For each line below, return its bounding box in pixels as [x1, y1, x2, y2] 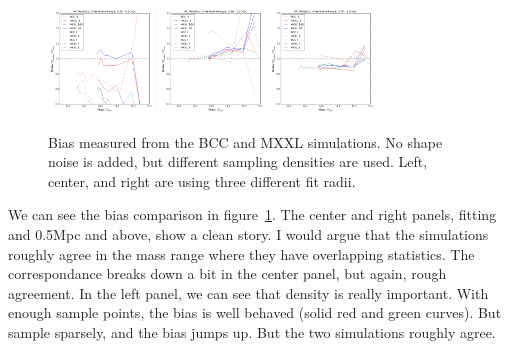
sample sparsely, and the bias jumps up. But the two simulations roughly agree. [8, 321, 496, 342]
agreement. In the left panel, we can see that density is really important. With [8, 282, 489, 303]
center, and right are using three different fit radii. [48, 170, 356, 191]
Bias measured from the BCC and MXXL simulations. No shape [48, 131, 443, 152]
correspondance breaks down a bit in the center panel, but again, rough [8, 263, 447, 284]
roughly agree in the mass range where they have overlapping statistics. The [8, 243, 475, 264]
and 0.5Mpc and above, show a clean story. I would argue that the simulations [8, 223, 489, 244]
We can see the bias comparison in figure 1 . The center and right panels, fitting [8, 204, 497, 225]
